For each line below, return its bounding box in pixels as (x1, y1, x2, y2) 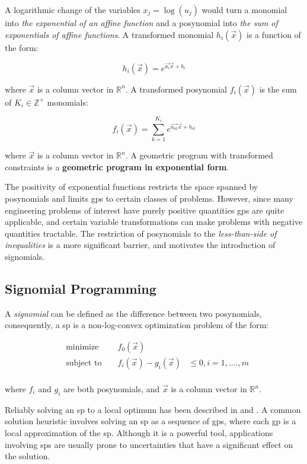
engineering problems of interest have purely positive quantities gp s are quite (5, 204, 284, 216)
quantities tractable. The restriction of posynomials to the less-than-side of (5, 227, 277, 239)
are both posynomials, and (63, 383, 160, 395)
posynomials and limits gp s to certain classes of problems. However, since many (5, 192, 293, 204)
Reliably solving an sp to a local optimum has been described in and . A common (5, 403, 301, 415)
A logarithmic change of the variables (5, 4, 140, 15)
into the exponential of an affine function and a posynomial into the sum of (5, 17, 278, 28)
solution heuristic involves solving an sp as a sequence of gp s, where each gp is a (5, 415, 296, 427)
